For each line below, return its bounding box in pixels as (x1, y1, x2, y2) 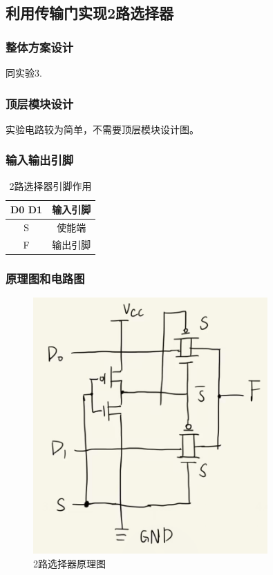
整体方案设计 (6, 38, 74, 55)
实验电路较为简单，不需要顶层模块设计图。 (6, 121, 199, 136)
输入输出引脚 (6, 151, 74, 168)
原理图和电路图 (6, 269, 85, 286)
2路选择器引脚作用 (9, 178, 92, 193)
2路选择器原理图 (33, 556, 106, 570)
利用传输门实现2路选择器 (6, 2, 174, 23)
